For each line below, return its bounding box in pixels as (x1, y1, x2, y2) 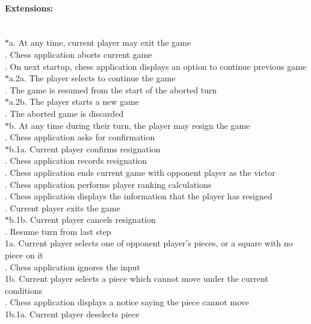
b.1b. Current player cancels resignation (9, 213, 156, 226)
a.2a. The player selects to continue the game (9, 72, 176, 84)
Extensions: (5, 1, 54, 14)
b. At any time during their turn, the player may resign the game (9, 119, 250, 131)
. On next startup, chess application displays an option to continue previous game (5, 60, 307, 72)
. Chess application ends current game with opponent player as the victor (5, 166, 276, 178)
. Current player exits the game (5, 201, 120, 214)
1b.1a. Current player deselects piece (5, 308, 140, 320)
